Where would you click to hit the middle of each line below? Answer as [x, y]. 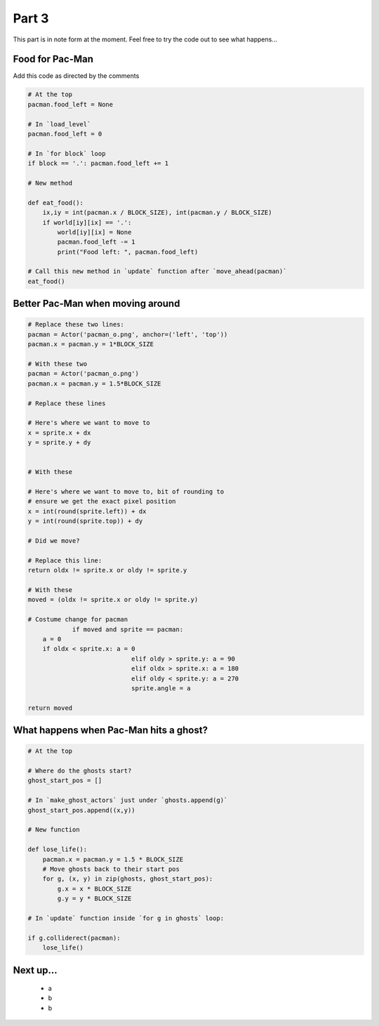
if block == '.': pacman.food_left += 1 [98, 164]
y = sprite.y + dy [59, 443]
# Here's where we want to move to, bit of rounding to [126, 492]
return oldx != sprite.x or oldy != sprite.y [107, 570]
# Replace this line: [65, 560]
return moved [50, 708]
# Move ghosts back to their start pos [111, 869]
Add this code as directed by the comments [76, 76]
